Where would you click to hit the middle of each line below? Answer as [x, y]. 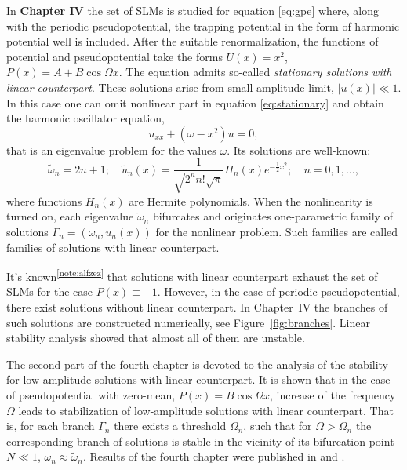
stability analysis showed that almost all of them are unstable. [156, 338]
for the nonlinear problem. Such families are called [277, 231]
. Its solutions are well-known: [299, 149]
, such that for [278, 426]
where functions [44, 200]
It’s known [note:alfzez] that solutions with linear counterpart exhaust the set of [192, 275]
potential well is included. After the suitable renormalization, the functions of [193, 41]
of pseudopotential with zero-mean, [91, 394]
